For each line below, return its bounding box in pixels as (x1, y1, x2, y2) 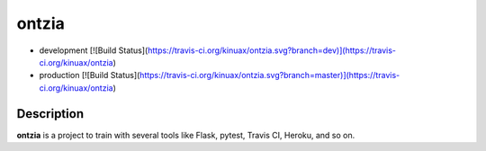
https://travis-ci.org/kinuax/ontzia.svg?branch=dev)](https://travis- (147, 45, 396, 56)
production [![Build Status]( (39, 70, 140, 81)
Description (16, 106, 85, 121)
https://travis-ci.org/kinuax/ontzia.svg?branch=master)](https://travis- (139, 70, 400, 81)
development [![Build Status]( (39, 45, 148, 56)
